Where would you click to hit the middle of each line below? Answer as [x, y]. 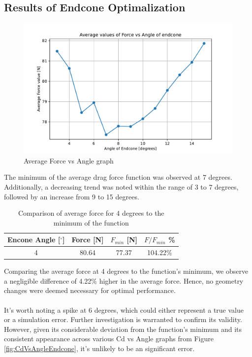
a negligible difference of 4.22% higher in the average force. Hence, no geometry [124, 280]
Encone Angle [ [34, 240]
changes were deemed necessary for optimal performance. [90, 290]
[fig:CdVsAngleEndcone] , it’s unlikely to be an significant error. [99, 348]
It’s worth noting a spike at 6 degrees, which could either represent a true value [124, 309]
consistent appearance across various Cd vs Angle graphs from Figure [109, 339]
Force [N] [88, 240]
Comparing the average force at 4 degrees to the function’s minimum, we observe [126, 271]
